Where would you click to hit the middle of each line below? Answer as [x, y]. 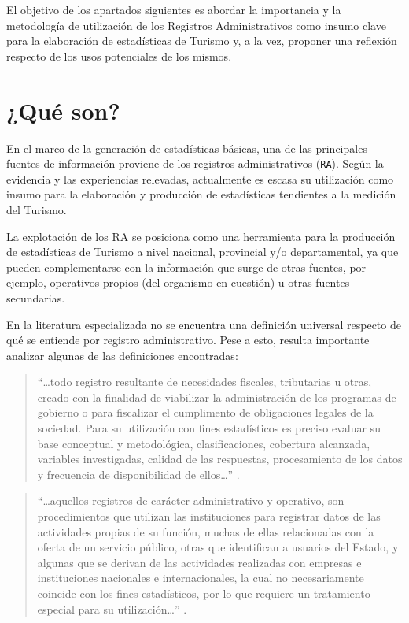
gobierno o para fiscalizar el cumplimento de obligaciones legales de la [205, 412]
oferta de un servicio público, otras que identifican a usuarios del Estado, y [218, 547]
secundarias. [36, 297]
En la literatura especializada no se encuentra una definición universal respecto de [204, 324]
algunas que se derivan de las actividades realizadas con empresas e [199, 562]
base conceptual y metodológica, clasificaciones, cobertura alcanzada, [204, 443]
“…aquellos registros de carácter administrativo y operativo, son [191, 501]
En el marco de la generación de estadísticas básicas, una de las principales [187, 148]
